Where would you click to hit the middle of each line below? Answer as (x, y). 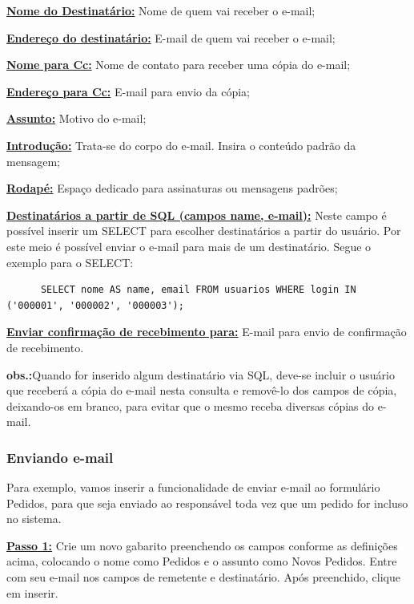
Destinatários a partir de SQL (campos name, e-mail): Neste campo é (197, 215)
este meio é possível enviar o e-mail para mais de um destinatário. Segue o (189, 246)
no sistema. (34, 519)
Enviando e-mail (60, 457)
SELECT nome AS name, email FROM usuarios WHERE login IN (198, 290)
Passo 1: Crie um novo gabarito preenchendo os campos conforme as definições (202, 545)
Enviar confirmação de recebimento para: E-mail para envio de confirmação (207, 332)
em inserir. (32, 592)
